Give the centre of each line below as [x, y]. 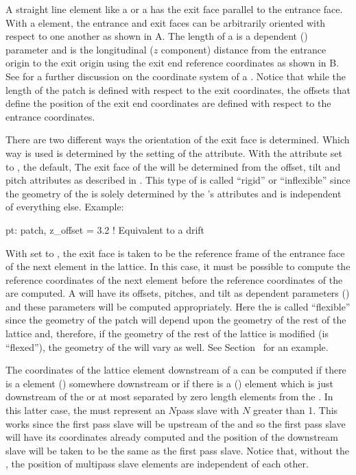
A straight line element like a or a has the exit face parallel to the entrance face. [174, 9]
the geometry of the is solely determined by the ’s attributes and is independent [174, 193]
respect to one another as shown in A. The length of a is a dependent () [157, 36]
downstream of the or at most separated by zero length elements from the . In [169, 397]
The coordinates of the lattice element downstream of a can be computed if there [176, 370]
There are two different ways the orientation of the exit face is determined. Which [178, 139]
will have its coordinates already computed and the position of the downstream [172, 437]
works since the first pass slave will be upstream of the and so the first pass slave [176, 423]
